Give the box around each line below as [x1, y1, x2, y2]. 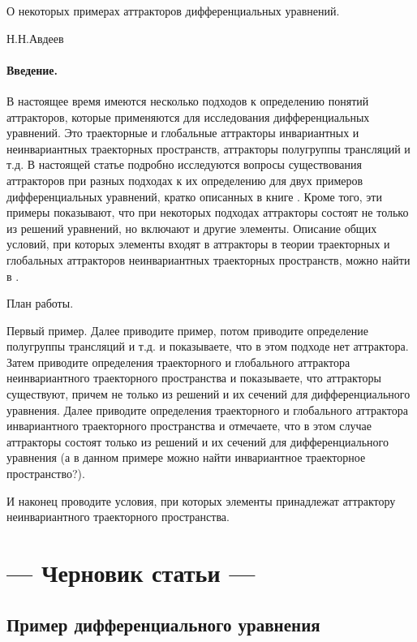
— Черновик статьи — [6, 556, 256, 589]
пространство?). [6, 465, 85, 482]
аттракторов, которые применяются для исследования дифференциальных [6, 108, 370, 125]
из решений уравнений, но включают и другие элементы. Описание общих [6, 219, 377, 236]
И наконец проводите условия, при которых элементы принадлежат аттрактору [6, 492, 396, 509]
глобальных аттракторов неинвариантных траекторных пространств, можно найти [6, 251, 411, 268]
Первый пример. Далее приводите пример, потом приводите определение [6, 321, 368, 338]
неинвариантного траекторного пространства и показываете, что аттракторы [6, 369, 381, 386]
